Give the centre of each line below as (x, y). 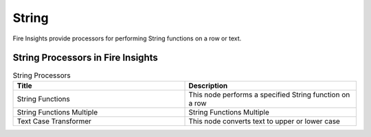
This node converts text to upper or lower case (264, 121)
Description (208, 86)
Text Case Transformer (54, 121)
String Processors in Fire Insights (85, 58)
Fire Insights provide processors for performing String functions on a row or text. (127, 38)
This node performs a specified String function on (269, 95)
